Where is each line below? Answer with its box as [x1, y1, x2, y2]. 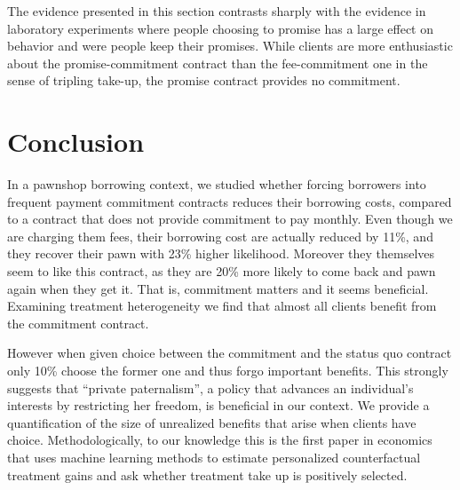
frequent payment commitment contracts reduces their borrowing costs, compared [7, 192, 452, 210]
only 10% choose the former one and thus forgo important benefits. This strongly [7, 361, 448, 380]
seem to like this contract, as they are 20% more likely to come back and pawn [7, 262, 436, 281]
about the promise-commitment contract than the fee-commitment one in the [7, 53, 428, 72]
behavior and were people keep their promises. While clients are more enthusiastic [7, 36, 453, 55]
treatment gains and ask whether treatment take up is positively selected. [7, 465, 408, 484]
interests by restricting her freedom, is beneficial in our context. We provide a [7, 396, 430, 415]
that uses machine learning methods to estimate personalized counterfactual [7, 448, 421, 466]
